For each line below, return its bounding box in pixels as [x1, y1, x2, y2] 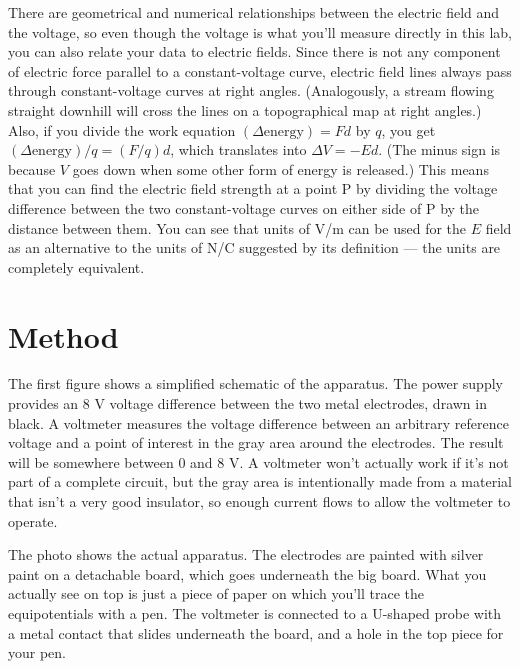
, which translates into [170, 139, 307, 160]
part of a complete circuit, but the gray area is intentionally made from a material [8, 471, 512, 492]
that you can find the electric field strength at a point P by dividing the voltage [8, 178, 498, 199]
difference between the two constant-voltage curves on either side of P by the [8, 197, 480, 218]
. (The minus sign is [378, 139, 501, 160]
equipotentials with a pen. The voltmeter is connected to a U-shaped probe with [8, 602, 502, 623]
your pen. [8, 642, 67, 663]
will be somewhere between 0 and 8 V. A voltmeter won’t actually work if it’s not [8, 451, 509, 472]
